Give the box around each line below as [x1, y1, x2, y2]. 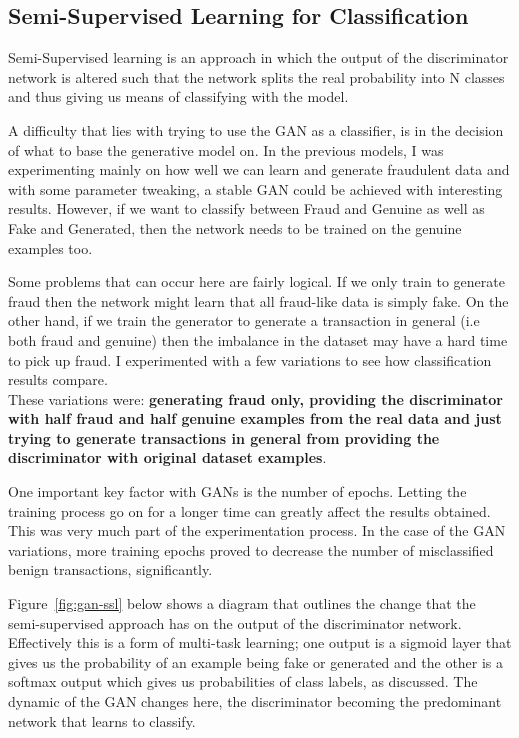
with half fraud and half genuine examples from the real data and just [8, 408, 502, 429]
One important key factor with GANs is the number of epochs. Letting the [8, 481, 467, 502]
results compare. [8, 369, 108, 390]
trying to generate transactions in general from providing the [8, 427, 440, 448]
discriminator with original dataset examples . [8, 447, 327, 468]
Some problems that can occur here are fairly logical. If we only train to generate [8, 271, 505, 292]
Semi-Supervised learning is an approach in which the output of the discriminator [8, 47, 509, 68]
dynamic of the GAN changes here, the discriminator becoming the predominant [8, 691, 502, 712]
